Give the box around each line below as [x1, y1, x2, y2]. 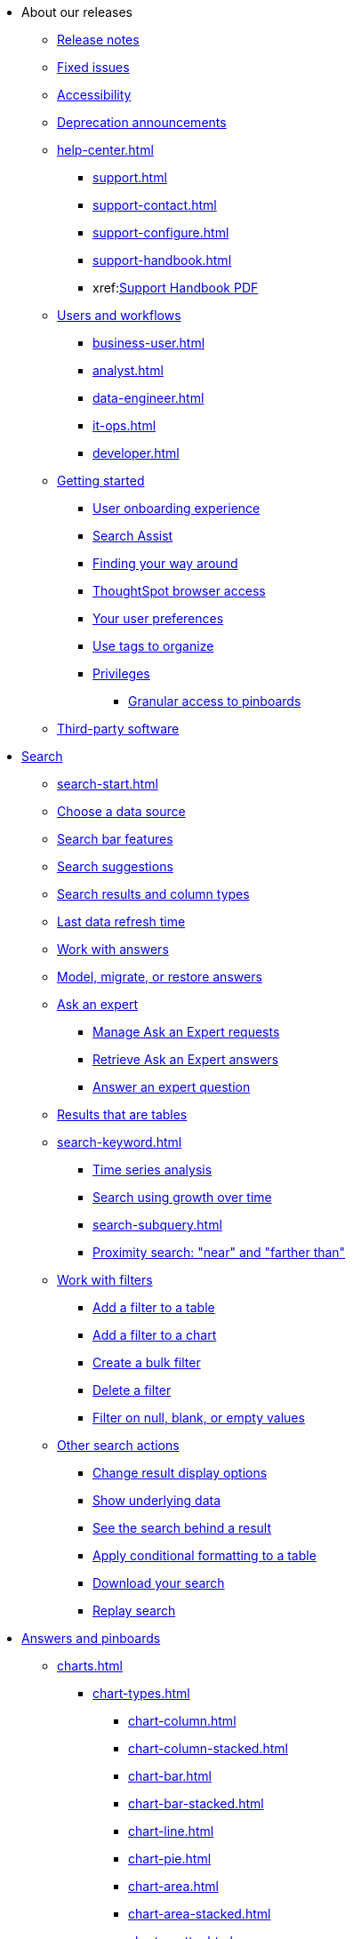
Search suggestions [57, 859, 173, 874]
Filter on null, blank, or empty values [92, 1410, 305, 1425]
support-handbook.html [92, 252, 232, 268]
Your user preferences [92, 611, 224, 626]
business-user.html [92, 335, 205, 350]
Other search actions [57, 1438, 180, 1453]
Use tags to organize [92, 638, 214, 653]
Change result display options [92, 1465, 268, 1480]
